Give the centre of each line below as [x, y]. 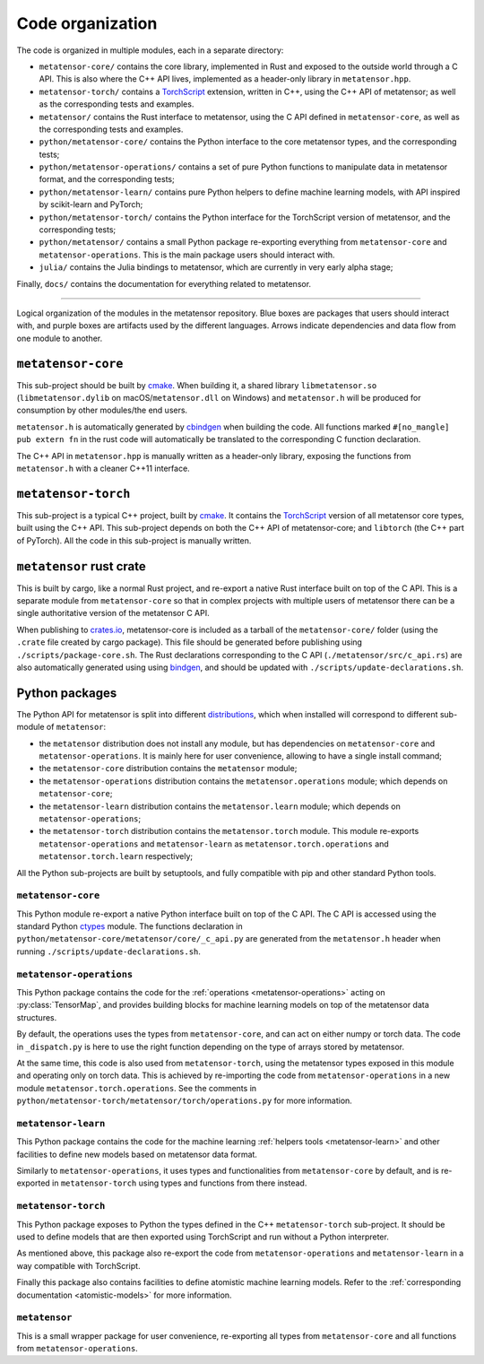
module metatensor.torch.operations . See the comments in [137, 1088]
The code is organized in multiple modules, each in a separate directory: [150, 50]
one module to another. [60, 338]
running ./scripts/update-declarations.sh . [109, 951]
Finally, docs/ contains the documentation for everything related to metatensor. [164, 283]
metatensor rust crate [82, 566]
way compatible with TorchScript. [78, 1265]
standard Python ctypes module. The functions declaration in [130, 926]
